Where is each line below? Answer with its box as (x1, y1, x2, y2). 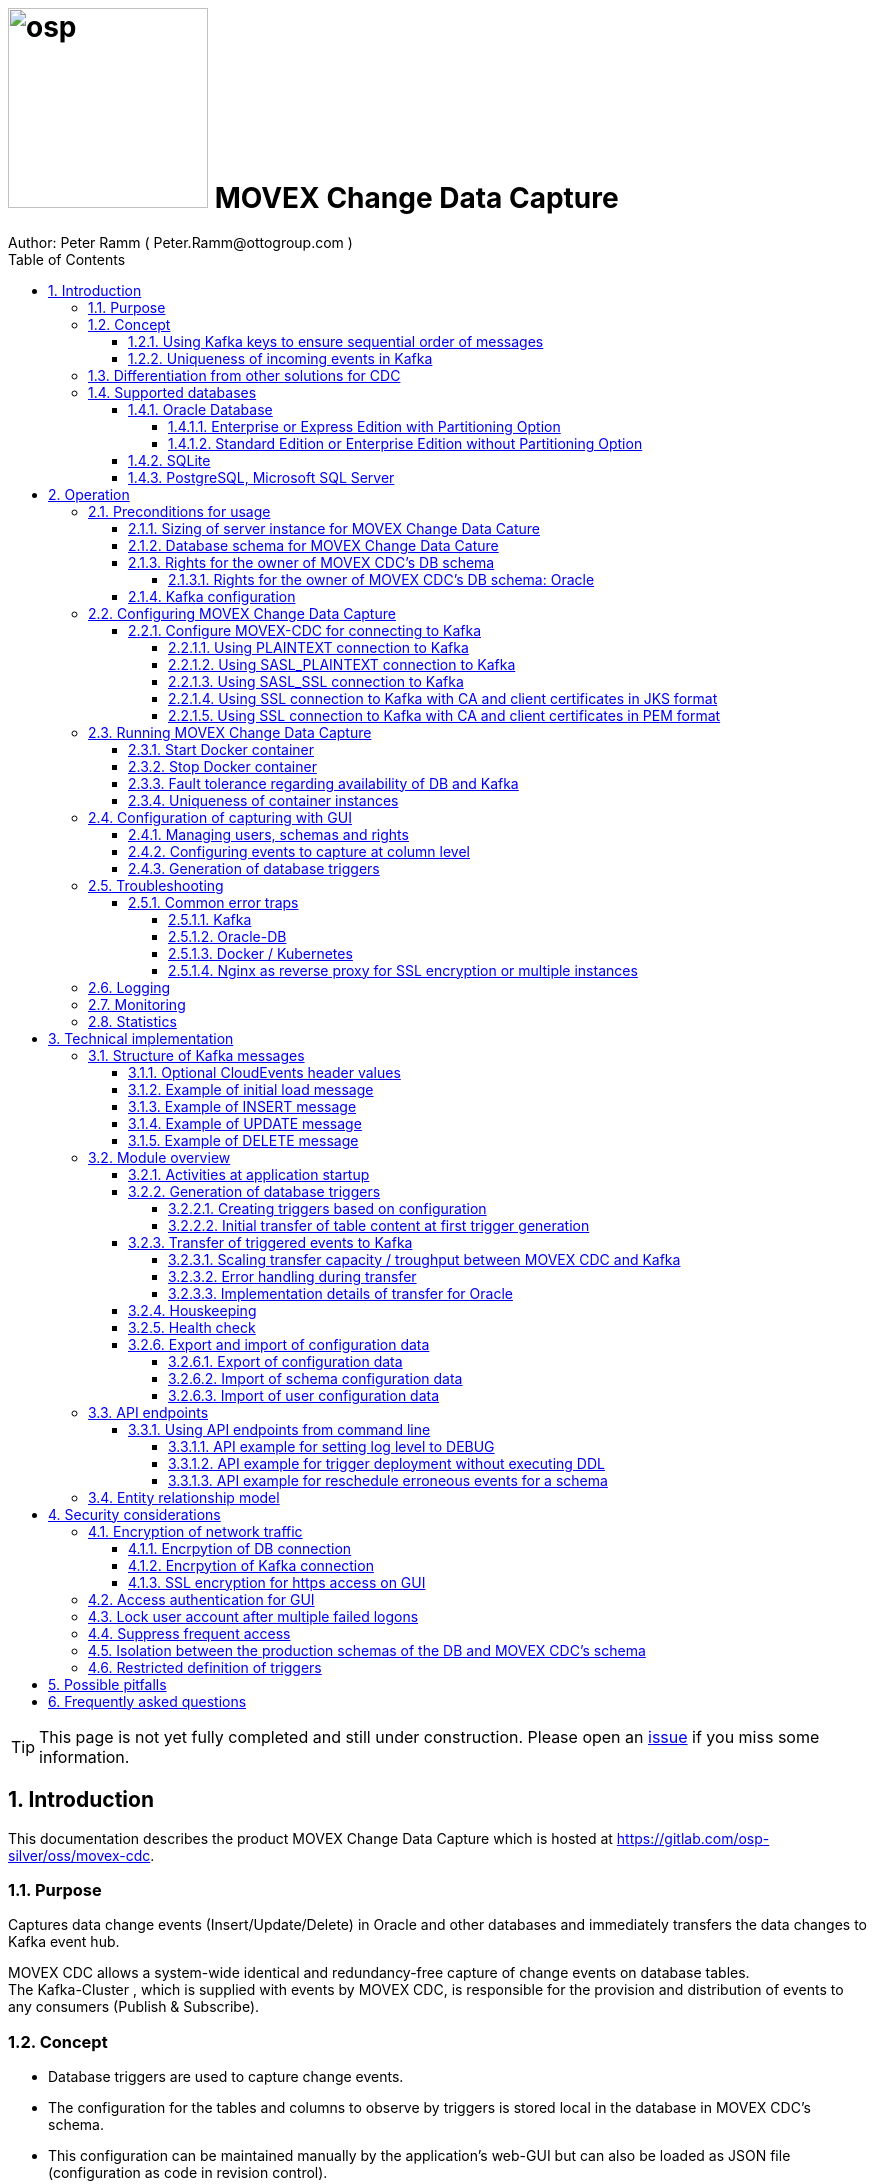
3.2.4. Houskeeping (128, 1301, 257, 1319)
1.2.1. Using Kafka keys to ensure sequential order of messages (128, 332, 544, 350)
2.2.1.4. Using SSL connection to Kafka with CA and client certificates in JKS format (168, 689, 718, 707)
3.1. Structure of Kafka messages (88, 1046, 305, 1064)
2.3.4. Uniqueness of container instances (128, 791, 399, 809)
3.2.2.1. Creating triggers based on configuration (168, 1199, 487, 1217)
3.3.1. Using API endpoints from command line (128, 1420, 431, 1438)
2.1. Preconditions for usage (88, 502, 271, 520)
